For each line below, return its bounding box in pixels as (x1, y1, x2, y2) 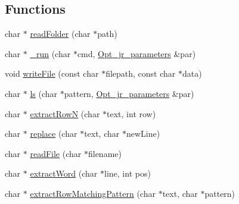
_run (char (30, 47, 71, 59)
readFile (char (30, 147, 82, 159)
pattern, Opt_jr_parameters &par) (64, 87, 194, 99)
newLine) (126, 127, 160, 140)
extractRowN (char (30, 107, 100, 120)
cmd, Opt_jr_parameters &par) (77, 47, 196, 59)
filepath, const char (105, 67, 176, 80)
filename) (88, 147, 122, 159)
